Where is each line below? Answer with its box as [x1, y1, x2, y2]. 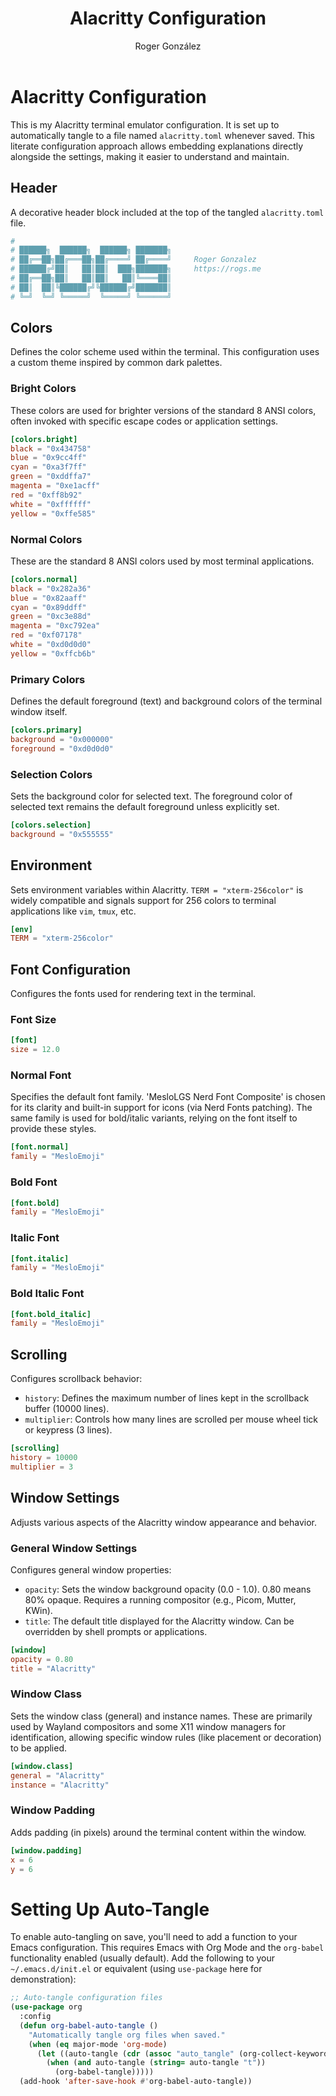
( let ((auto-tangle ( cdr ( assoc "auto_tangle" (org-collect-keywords [36, 2048, 333, 2059]
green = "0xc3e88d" [10, 612, 92, 622]
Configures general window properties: [10, 1563, 172, 1576]
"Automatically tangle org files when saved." [28, 2030, 226, 2040]
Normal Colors [10, 532, 83, 546]
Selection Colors [10, 767, 93, 781]
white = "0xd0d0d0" [10, 640, 92, 650]
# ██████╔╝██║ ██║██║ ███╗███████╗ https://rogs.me [10, 264, 262, 274]
